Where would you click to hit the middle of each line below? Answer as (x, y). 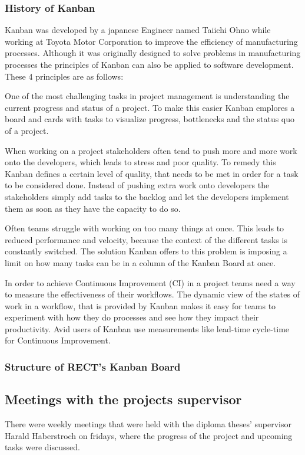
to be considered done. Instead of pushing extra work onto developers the (137, 185)
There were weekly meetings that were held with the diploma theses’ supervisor (148, 424)
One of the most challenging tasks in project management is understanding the (147, 96)
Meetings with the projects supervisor (123, 399)
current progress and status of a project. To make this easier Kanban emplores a (150, 107)
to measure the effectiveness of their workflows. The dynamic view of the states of (152, 294)
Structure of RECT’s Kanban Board (93, 366)
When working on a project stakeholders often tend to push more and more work (151, 150)
